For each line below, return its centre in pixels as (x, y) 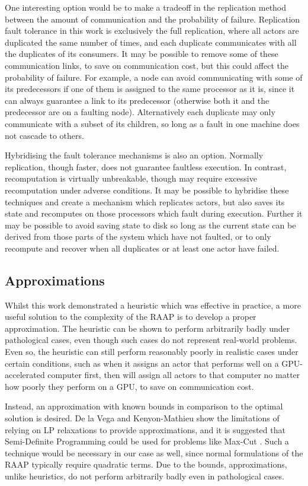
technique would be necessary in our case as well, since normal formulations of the (154, 452)
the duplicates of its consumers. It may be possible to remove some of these (142, 54)
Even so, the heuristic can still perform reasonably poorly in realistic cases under (152, 352)
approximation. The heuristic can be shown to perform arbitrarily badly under (147, 328)
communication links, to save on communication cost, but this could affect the (147, 65)
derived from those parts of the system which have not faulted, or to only (138, 236)
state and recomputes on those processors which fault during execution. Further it (154, 213)
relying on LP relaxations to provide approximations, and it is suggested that (145, 429)
